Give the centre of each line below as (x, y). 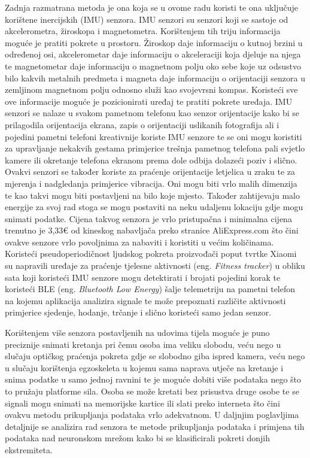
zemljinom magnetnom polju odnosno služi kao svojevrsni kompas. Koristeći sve (151, 90)
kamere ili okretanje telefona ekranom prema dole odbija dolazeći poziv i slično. (151, 160)
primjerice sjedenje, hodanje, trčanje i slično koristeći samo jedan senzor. (138, 312)
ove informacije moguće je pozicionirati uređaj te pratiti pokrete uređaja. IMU (149, 101)
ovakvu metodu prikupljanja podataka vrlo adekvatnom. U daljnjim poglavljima (152, 415)
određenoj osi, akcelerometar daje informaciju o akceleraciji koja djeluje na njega (153, 54)
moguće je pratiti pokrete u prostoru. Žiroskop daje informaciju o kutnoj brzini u (154, 42)
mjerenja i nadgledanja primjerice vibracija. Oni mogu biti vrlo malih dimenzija (151, 183)
